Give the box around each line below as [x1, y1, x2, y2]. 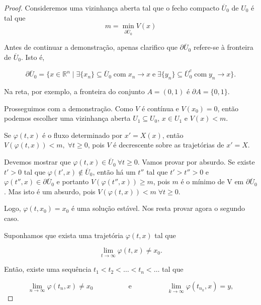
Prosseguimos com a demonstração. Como [4, 103, 133, 113]
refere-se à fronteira [193, 42, 253, 52]
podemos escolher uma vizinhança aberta [4, 113, 131, 123]
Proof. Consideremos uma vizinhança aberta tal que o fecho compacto [4, 3, 219, 13]
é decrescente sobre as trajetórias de [113, 139, 224, 150]
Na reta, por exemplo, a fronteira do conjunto [4, 86, 145, 97]
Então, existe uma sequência [4, 264, 92, 274]
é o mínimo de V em [181, 176, 244, 187]
